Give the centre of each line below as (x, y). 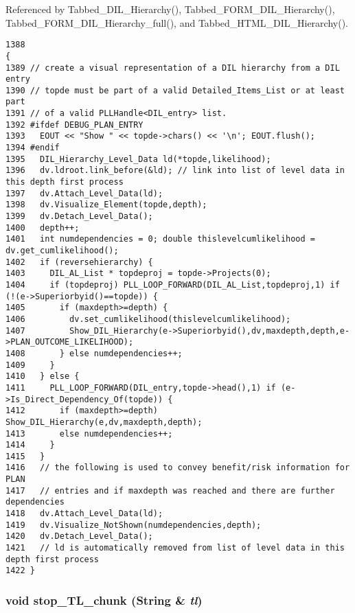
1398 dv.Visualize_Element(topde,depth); (106, 205)
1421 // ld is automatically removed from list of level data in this (175, 548)
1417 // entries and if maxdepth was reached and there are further (170, 490)
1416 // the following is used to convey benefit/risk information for (178, 468)
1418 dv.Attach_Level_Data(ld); (84, 514)
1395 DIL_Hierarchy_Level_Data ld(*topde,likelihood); (138, 159)
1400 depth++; (43, 228)
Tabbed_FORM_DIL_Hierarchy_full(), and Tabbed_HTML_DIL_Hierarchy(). (177, 22)
